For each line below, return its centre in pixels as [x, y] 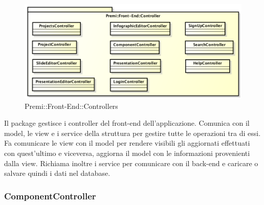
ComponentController [50, 196]
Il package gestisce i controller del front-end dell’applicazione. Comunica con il [127, 123]
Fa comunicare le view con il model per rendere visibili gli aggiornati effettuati [127, 143]
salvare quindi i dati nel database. [57, 173]
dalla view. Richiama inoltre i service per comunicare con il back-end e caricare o [131, 163]
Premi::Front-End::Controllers [71, 106]
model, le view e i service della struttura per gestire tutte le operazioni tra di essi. [133, 133]
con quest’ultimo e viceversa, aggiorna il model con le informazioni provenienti [127, 153]
